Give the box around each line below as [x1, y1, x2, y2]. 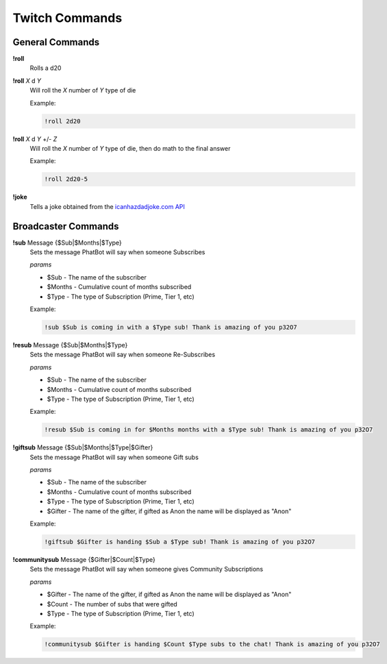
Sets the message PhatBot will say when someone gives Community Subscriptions [29, 565, 264, 574]
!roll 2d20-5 [44, 175, 88, 183]
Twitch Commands [12, 10, 123, 25]
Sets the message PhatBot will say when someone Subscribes [29, 248, 205, 256]
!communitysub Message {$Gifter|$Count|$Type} [12, 555, 155, 563]
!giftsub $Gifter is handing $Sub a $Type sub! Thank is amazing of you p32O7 [44, 538, 315, 545]
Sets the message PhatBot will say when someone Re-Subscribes [29, 350, 216, 359]
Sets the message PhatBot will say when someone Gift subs [29, 453, 199, 461]
